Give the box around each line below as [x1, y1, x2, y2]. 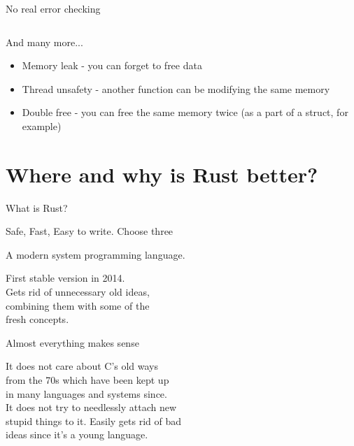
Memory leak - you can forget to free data [22, 58, 202, 73]
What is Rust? [6, 200, 68, 215]
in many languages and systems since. [6, 386, 167, 401]
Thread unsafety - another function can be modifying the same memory [22, 81, 330, 96]
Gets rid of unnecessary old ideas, [6, 285, 150, 299]
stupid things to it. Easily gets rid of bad [6, 413, 182, 428]
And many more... [6, 34, 83, 49]
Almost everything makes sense [6, 335, 139, 350]
